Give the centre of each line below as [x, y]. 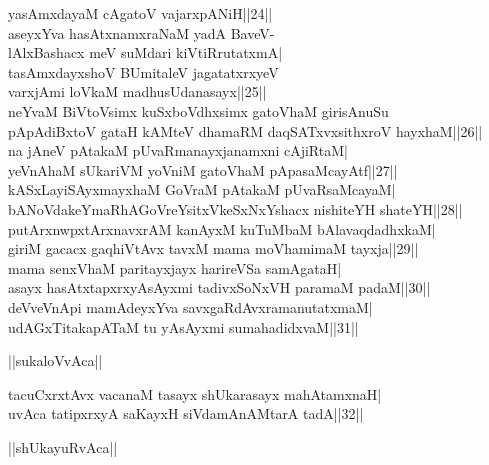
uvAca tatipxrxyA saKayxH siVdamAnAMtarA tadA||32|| [186, 413]
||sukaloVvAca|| [55, 360]
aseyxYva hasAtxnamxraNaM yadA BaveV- [141, 32]
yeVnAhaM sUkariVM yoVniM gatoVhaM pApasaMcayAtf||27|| [203, 169]
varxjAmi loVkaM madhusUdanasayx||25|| [137, 91]
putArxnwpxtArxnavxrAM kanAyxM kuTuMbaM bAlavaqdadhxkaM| [222, 228]
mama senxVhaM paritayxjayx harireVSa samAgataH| [175, 267]
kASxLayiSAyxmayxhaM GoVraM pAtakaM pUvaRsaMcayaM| [202, 189]
